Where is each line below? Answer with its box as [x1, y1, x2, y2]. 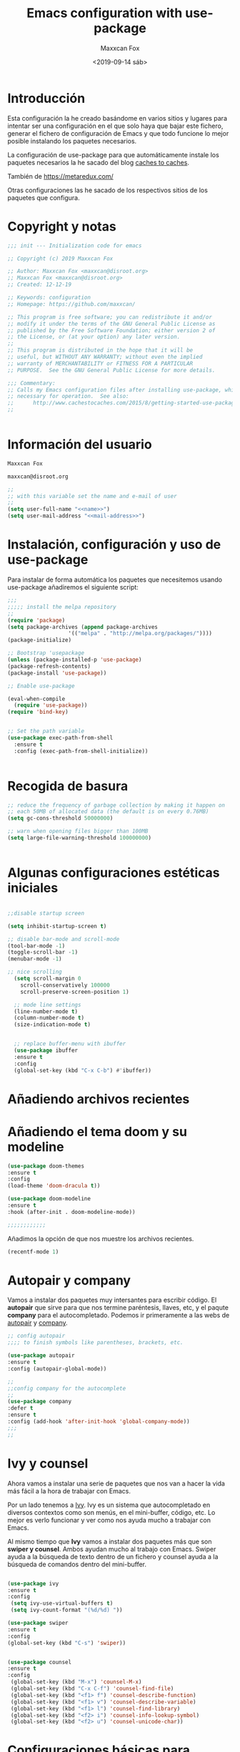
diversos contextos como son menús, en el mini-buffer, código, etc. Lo [7, 1508, 216, 1516]
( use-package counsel [7, 1658, 72, 1666]
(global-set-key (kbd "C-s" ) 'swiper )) [7, 1639, 126, 1646]
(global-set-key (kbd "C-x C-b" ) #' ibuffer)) [14, 1067, 152, 1074]
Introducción [7, 90, 86, 106]
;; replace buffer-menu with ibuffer [14, 1040, 126, 1047]
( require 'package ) [7, 617, 66, 624]
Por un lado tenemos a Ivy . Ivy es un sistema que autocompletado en [7, 1500, 211, 1509]
